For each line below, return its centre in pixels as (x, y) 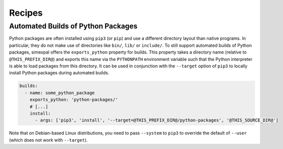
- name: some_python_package (60, 93)
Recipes (26, 13)
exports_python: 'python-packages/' (74, 100)
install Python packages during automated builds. (59, 73)
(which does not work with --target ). (48, 140)
